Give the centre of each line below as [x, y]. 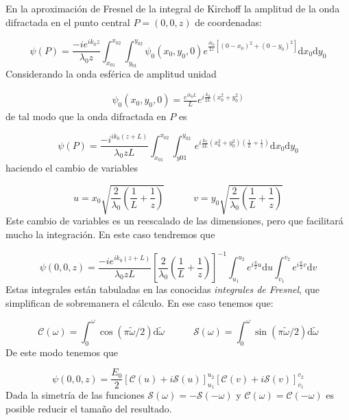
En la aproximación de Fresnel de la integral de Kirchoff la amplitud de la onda [173, 8]
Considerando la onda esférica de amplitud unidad [111, 74]
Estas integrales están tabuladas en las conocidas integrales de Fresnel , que [163, 289]
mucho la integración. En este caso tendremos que [110, 234]
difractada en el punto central [68, 22]
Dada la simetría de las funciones [75, 395]
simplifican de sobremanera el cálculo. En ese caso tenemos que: [140, 302]
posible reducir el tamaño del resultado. [89, 408]
